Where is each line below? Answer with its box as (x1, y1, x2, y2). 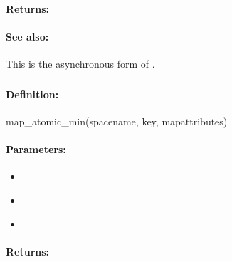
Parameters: (6, 141, 66, 156)
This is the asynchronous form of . (6, 56, 155, 70)
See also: (6, 28, 49, 43)
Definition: (6, 86, 59, 101)
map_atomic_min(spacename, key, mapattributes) (6, 113, 228, 128)
